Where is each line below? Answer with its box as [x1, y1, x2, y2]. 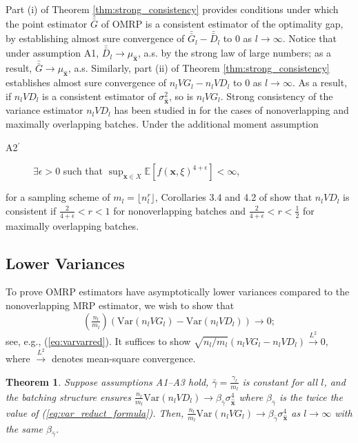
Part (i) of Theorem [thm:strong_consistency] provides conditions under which [6, 2, 339, 16]
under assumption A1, [6, 46, 99, 60]
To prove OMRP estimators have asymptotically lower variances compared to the [6, 284, 350, 299]
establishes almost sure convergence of [6, 75, 166, 90]
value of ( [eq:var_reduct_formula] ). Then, [6, 405, 184, 420]
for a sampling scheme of [6, 190, 110, 204]
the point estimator [6, 17, 88, 31]
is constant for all [242, 374, 318, 388]
